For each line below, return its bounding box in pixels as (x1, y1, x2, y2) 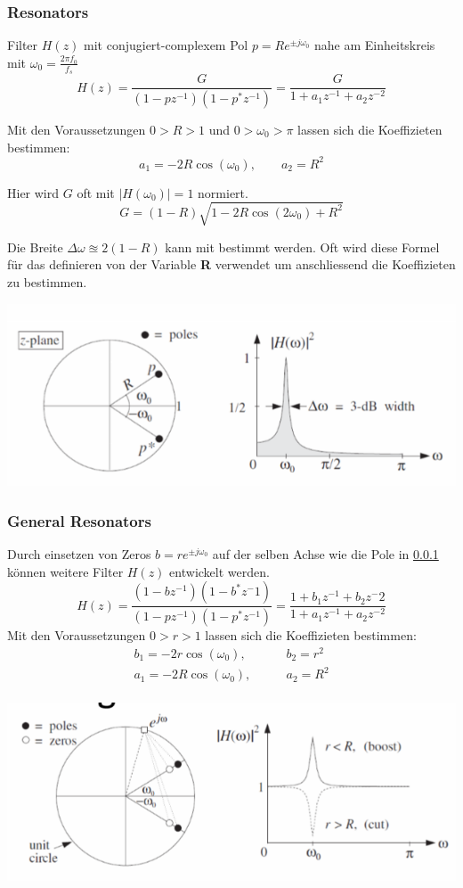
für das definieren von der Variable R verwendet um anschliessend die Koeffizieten (7, 255, 456, 274)
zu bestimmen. (7, 272, 87, 291)
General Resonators (7, 509, 151, 531)
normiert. (198, 183, 248, 201)
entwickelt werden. (169, 562, 270, 580)
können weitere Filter (7, 562, 124, 580)
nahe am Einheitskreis (314, 36, 435, 54)
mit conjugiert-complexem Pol (84, 36, 248, 54)
